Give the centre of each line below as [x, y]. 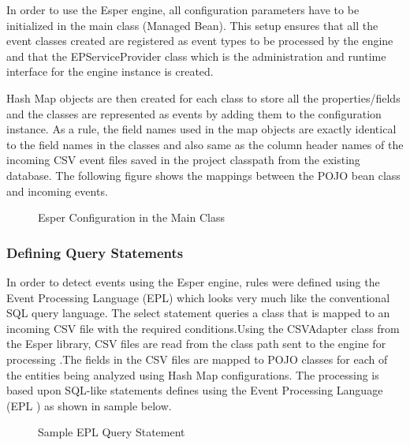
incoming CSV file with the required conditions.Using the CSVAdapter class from [203, 328]
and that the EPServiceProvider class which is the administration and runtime [196, 56]
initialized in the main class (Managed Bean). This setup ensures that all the [192, 25]
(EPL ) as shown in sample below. [89, 405]
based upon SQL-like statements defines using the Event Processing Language [195, 390]
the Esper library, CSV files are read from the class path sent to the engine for [196, 344]
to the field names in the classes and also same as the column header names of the [205, 144]
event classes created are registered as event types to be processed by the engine [200, 41]
